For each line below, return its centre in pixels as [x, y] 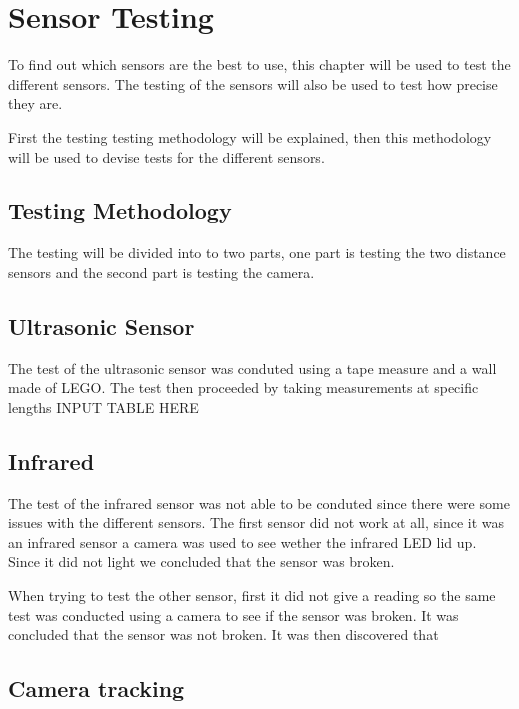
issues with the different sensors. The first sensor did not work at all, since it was [256, 522]
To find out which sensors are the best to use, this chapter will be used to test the [259, 64]
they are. [35, 103]
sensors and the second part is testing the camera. [161, 271]
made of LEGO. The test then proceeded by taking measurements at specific [243, 387]
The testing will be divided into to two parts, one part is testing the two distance [257, 252]
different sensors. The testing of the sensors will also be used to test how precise [253, 83]
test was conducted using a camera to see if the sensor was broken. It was [233, 614]
